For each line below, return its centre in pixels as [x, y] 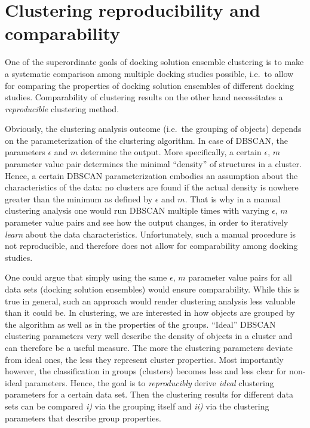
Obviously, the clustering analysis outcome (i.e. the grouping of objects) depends [153, 129]
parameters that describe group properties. [83, 418]
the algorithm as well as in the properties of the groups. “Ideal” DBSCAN [140, 324]
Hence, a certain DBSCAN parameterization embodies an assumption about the [151, 175]
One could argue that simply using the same [86, 277]
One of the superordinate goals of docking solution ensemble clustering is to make [154, 62]
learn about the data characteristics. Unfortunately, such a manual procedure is [150, 234]
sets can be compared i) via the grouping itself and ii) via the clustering [137, 406]
